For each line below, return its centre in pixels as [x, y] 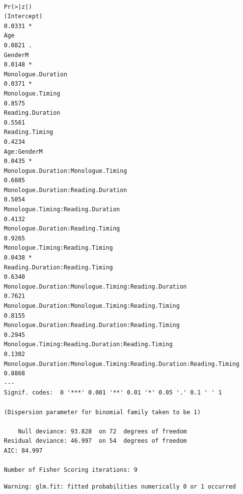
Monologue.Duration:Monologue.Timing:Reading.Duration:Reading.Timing [122, 364]
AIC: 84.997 [23, 450]
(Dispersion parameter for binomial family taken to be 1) [102, 412]
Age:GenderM [23, 151]
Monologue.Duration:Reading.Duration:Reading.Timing [92, 325]
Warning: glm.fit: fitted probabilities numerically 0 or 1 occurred [120, 486]
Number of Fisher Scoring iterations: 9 [71, 470]
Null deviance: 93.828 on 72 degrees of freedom [102, 431]
